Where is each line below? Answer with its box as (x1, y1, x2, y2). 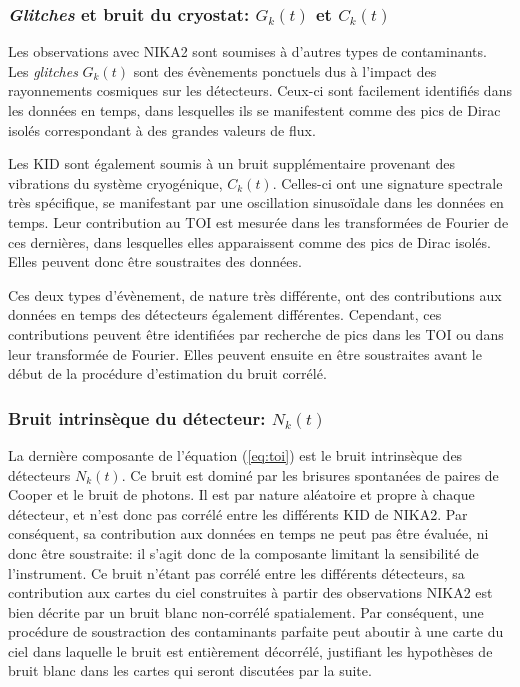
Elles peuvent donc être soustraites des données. (8, 251, 302, 272)
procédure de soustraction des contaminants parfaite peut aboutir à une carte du (8, 621, 504, 642)
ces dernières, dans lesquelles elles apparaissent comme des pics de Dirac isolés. (8, 231, 491, 252)
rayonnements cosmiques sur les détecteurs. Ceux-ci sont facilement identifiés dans (8, 80, 512, 101)
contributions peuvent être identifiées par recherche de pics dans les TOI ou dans (8, 323, 504, 344)
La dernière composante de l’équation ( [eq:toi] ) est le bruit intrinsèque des (8, 444, 463, 465)
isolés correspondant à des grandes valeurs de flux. (8, 119, 316, 140)
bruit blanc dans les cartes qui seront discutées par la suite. (8, 660, 372, 681)
